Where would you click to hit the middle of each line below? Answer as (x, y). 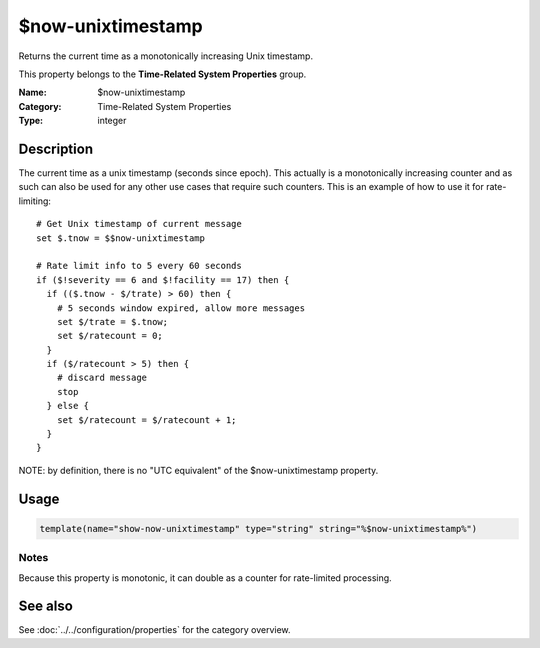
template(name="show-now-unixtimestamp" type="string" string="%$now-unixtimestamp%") (258, 528)
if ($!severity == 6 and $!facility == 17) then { (163, 279)
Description (56, 148)
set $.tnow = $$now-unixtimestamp (120, 238)
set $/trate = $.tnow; (112, 321)
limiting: (35, 201)
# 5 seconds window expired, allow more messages (180, 308)
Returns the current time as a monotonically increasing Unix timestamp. (166, 56)
